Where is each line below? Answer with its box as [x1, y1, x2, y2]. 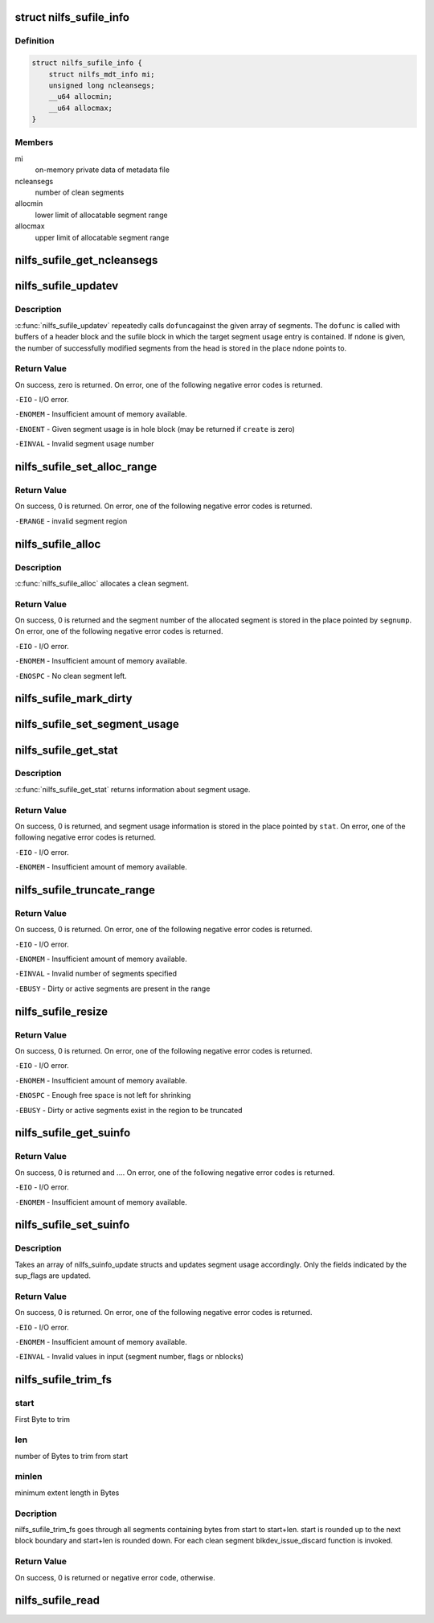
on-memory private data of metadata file [35, 165, 170, 175]
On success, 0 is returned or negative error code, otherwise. [14, 1572, 216, 1582]
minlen [14, 1471, 43, 1482]
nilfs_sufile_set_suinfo [14, 1218, 130, 1232]
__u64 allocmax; [48, 103, 113, 113]
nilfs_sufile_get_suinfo [14, 1126, 131, 1140]
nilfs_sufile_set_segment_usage [14, 717, 180, 731]
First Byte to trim [14, 1414, 71, 1424]
